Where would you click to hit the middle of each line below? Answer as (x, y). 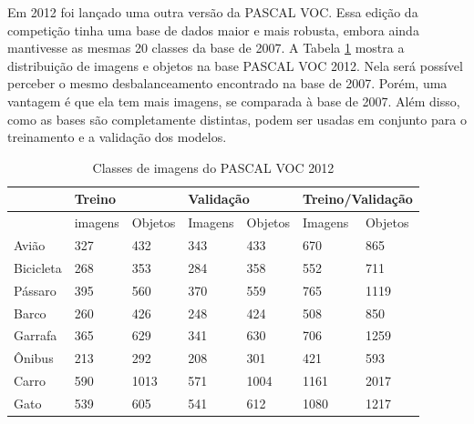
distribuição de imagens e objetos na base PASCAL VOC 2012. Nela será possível (235, 65)
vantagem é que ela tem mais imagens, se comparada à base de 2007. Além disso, (234, 101)
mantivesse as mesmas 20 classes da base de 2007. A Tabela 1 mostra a (206, 48)
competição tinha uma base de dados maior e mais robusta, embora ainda (213, 30)
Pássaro (35, 290)
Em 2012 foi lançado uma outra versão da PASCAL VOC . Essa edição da (213, 12)
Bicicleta (38, 267)
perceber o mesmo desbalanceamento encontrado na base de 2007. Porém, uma (227, 83)
